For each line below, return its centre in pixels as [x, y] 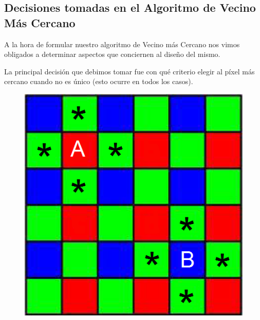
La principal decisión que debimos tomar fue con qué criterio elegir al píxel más [129, 71]
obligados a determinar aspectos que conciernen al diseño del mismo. [112, 54]
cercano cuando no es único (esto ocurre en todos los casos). [99, 81]
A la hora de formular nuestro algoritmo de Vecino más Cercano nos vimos [122, 44]
